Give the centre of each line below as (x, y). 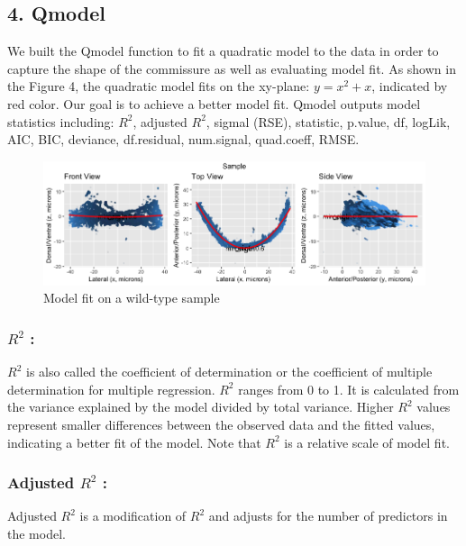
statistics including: (61, 121)
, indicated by (410, 86)
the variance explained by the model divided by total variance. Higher (201, 407)
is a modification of (133, 516)
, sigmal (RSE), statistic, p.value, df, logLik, (328, 121)
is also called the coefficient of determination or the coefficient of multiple (229, 372)
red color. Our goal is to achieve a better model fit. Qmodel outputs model (214, 103)
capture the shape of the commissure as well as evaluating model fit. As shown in (232, 68)
